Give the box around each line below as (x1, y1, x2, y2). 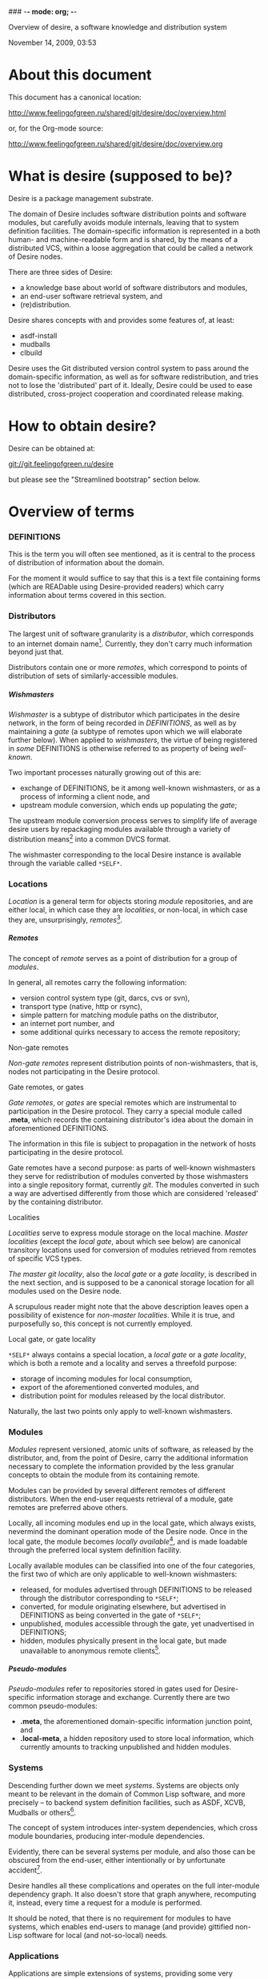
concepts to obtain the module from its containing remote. (8, 1470, 200, 1480)
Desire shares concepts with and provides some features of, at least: (8, 315, 234, 325)
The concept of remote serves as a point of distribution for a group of (8, 953, 238, 963)
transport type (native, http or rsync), (19, 1001, 142, 1011)
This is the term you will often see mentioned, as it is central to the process (8, 549, 256, 559)
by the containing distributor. (8, 1197, 103, 1206)
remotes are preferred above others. (8, 1503, 129, 1513)
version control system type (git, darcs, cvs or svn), (19, 993, 190, 1003)
